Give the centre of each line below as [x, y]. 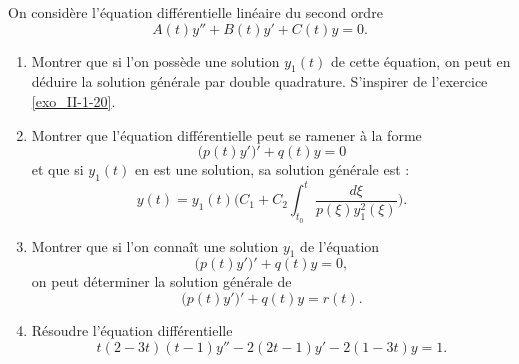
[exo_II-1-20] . [73, 100]
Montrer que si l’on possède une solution [155, 60]
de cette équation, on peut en [420, 60]
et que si [57, 169]
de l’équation [340, 245]
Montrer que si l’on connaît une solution [155, 245]
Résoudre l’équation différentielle [132, 330]
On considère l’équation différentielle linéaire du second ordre [195, 12]
